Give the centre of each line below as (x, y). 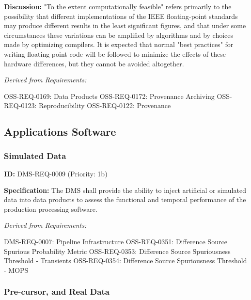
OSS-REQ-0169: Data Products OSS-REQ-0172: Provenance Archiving (109, 96)
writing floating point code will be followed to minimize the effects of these (115, 54)
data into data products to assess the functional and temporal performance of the (125, 199)
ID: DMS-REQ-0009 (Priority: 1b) (56, 173)
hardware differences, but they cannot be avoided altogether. (94, 63)
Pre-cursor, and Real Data (57, 292)
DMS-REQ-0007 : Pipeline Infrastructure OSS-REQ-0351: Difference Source (116, 241)
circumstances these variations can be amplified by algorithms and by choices (119, 35)
